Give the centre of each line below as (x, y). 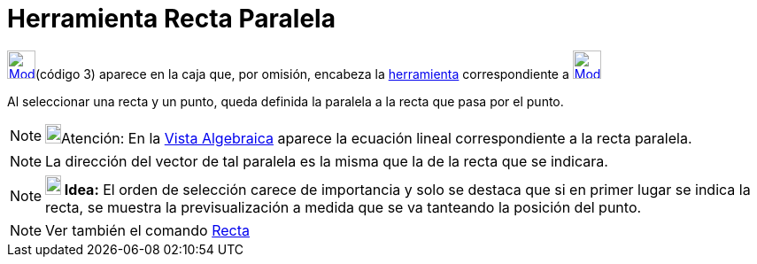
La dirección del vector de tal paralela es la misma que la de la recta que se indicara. (327, 161)
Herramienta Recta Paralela (171, 19)
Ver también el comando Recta (148, 230)
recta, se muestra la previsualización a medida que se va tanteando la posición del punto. (344, 207)
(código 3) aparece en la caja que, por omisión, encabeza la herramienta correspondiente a (302, 74)
